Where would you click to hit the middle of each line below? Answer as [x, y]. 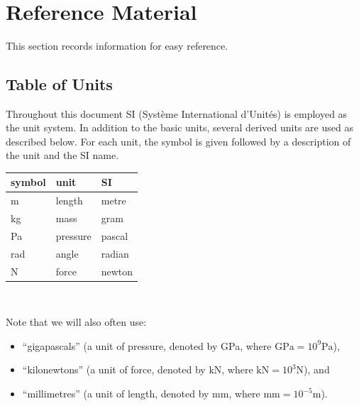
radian [115, 253]
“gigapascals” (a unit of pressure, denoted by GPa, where [147, 345]
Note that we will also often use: [76, 322]
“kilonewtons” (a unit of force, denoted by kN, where [138, 369]
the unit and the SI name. [62, 155]
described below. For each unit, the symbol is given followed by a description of [178, 141]
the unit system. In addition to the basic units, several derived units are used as [179, 127]
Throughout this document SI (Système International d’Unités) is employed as [177, 113]
